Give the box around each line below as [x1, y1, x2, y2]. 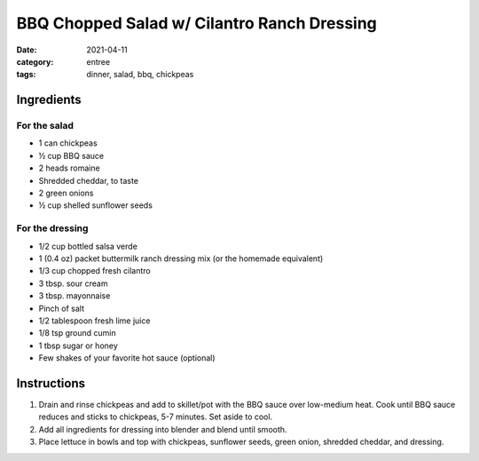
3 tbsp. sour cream [38, 278, 108, 289]
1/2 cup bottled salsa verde [38, 241, 137, 251]
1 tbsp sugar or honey [38, 340, 119, 351]
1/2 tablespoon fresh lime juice [38, 315, 151, 326]
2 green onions [38, 187, 94, 199]
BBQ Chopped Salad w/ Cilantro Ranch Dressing [16, 13, 377, 33]
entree [86, 56, 111, 67]
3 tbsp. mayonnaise [38, 290, 111, 301]
